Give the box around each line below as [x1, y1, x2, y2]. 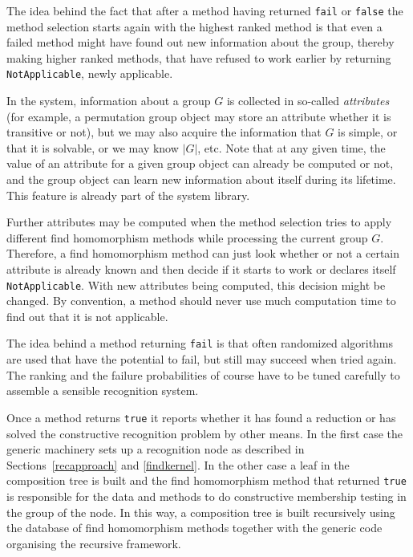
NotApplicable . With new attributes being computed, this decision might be [6, 276, 386, 293]
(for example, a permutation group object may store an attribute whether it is [6, 108, 391, 124]
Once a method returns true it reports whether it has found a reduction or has [6, 409, 396, 425]
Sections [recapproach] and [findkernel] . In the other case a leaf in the [6, 456, 350, 473]
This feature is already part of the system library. [6, 186, 250, 203]
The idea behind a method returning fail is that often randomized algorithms [6, 335, 394, 352]
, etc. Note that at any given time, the [197, 139, 386, 156]
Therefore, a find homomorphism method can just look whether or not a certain [6, 245, 400, 262]
